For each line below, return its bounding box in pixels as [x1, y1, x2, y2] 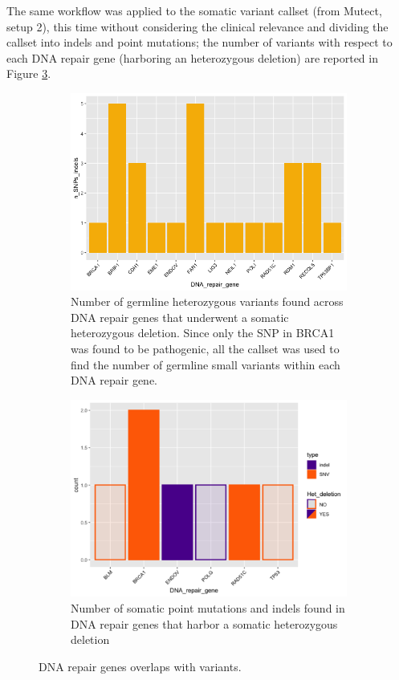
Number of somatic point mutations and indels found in [71, 599, 345, 616]
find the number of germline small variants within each [71, 356, 340, 373]
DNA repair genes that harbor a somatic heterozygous [71, 615, 338, 632]
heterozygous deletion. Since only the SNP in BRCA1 [71, 324, 335, 341]
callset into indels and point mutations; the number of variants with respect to [6, 34, 393, 51]
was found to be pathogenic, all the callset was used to [71, 340, 340, 357]
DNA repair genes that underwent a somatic [71, 308, 289, 325]
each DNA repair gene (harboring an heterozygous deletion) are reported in [6, 49, 378, 66]
